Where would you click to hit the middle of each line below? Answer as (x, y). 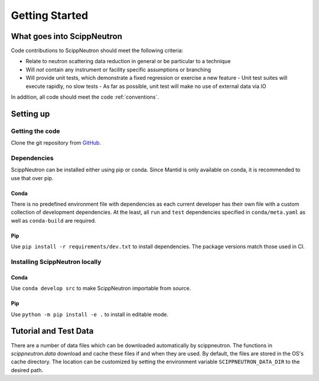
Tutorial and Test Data (52, 331)
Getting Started (50, 15)
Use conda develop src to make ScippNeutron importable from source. (101, 288)
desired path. (27, 370)
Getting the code (35, 131)
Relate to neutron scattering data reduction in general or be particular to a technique (128, 61)
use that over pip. (32, 178)
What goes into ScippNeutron (66, 36)
